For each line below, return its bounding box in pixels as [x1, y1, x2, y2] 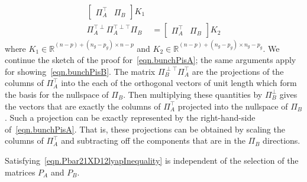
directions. [263, 134, 300, 147]
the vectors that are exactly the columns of [5, 100, 161, 112]
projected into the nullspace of [177, 100, 288, 112]
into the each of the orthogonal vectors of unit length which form [61, 77, 297, 89]
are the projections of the [192, 65, 284, 77]
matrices [5, 166, 35, 178]
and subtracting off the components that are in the [61, 134, 245, 147]
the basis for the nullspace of [5, 88, 109, 100]
